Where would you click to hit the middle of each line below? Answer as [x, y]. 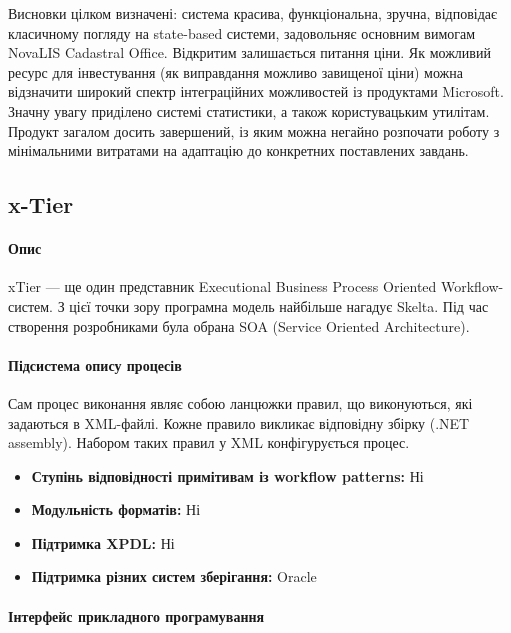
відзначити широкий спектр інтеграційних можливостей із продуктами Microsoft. [256, 91]
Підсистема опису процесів [95, 364]
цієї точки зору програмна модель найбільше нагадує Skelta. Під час [279, 305]
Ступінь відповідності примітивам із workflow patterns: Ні [227, 475]
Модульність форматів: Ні [116, 509]
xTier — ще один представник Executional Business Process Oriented [222, 286]
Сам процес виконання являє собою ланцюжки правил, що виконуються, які [240, 402]
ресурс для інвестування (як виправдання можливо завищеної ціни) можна [235, 71]
